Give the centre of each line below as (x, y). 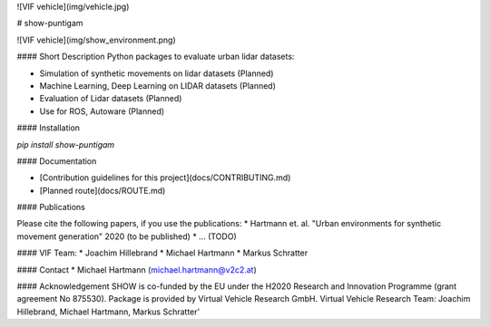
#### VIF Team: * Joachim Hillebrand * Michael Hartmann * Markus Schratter (162, 253)
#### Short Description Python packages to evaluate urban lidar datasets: (156, 57)
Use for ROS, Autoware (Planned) (102, 111)
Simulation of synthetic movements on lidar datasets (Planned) (157, 73)
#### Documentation (57, 161)
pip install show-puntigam (66, 144)
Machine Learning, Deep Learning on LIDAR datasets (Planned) (158, 85)
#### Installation (49, 128)
